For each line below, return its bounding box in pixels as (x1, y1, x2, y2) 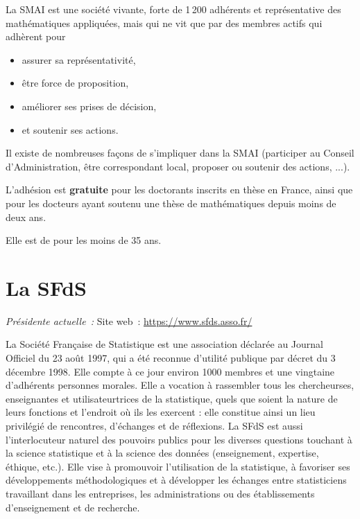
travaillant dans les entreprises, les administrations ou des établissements (6, 486, 315, 500)
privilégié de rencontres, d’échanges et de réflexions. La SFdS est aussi (6, 419, 303, 432)
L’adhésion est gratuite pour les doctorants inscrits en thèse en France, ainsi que (6, 182, 353, 197)
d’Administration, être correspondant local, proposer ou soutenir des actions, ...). (6, 159, 350, 173)
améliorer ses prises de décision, (22, 98, 157, 113)
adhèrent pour (6, 29, 66, 44)
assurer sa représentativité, (22, 52, 136, 67)
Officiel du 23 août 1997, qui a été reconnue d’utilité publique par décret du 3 (6, 351, 336, 365)
